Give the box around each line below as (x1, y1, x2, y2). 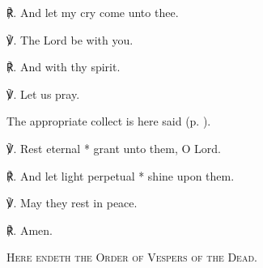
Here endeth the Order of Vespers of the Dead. (6, 249, 257, 266)
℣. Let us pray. (6, 85, 80, 102)
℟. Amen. (6, 221, 53, 238)
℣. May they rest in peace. (6, 194, 138, 211)
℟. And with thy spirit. (6, 58, 121, 75)
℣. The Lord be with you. (6, 31, 134, 48)
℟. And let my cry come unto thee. (6, 4, 179, 20)
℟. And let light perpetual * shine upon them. (6, 167, 235, 184)
